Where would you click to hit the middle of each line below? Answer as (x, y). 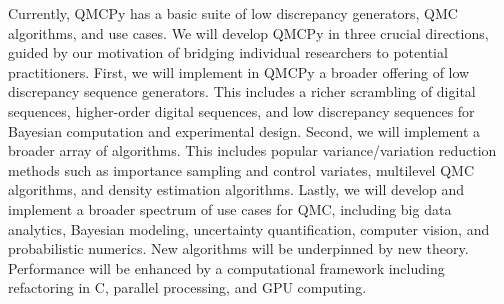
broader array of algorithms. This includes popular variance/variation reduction (252, 150)
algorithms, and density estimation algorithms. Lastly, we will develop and (236, 189)
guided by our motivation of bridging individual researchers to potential (228, 52)
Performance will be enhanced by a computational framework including (226, 267)
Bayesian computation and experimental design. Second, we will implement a (244, 130)
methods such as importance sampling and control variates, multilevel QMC (241, 169)
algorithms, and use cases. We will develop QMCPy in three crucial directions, (248, 32)
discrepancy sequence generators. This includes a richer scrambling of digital (242, 91)
